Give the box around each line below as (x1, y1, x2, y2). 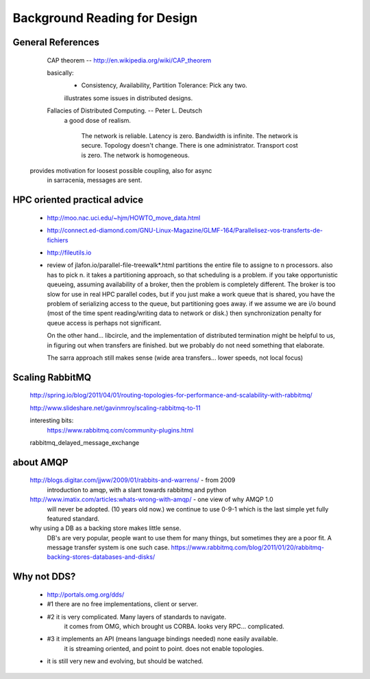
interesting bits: (29, 416, 74, 425)
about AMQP (12, 457, 69, 468)
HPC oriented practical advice (12, 194, 144, 206)
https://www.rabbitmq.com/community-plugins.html (47, 426, 194, 434)
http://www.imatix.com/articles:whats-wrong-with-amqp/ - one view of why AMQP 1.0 (29, 495, 273, 504)
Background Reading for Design (12, 10, 198, 25)
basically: (47, 69, 75, 77)
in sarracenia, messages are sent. (47, 176, 143, 185)
